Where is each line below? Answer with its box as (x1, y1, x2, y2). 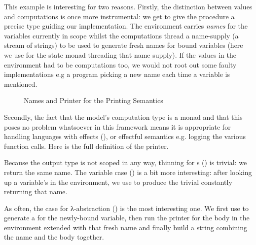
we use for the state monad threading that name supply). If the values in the (4, 49, 236, 60)
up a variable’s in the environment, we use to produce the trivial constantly (4, 176, 232, 187)
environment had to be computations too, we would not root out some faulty (4, 59, 237, 70)
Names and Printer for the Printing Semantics (24, 95, 163, 105)
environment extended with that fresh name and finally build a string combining (4, 222, 248, 232)
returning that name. (4, 186, 68, 197)
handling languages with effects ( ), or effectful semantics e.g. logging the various (4, 131, 246, 141)
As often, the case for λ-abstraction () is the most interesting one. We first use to (4, 203, 249, 213)
